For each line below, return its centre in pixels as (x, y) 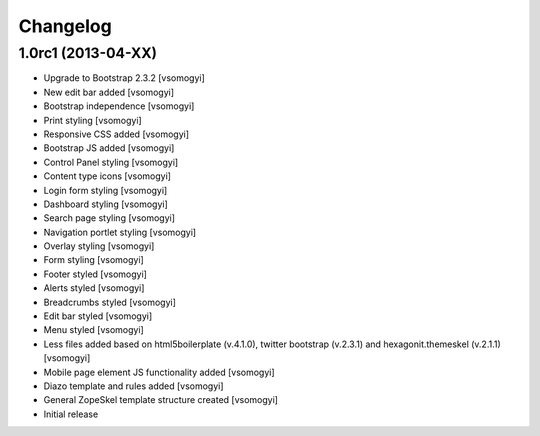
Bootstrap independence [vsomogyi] (119, 106)
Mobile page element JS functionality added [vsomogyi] (159, 372)
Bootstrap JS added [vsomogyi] (109, 148)
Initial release (71, 414)
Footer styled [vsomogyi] (95, 274)
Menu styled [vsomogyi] (93, 330)
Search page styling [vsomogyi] (109, 218)
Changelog (65, 26)
